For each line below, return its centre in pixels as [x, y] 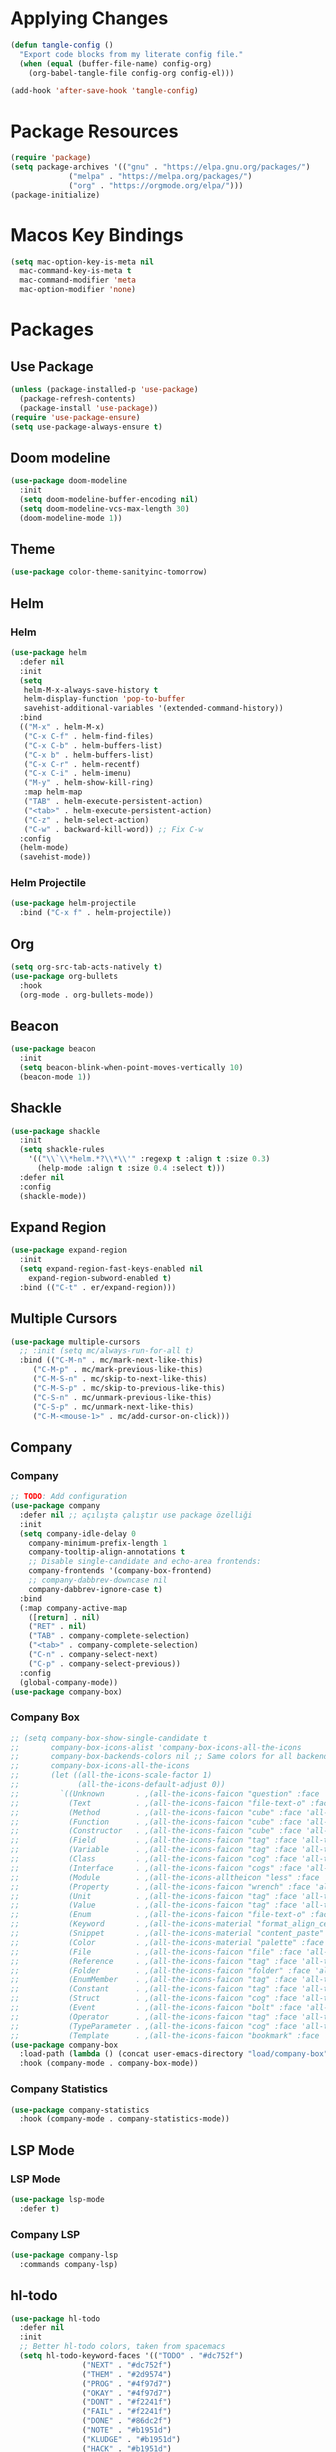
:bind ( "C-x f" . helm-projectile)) [95, 913]
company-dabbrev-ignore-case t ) [95, 1589]
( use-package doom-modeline [69, 481]
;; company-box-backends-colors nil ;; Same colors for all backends [171, 1757]
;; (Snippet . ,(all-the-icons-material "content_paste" [167, 1933]
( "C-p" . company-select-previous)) [105, 1663]
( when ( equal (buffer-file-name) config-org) [116, 63]
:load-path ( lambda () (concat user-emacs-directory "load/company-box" [174, 2054]
